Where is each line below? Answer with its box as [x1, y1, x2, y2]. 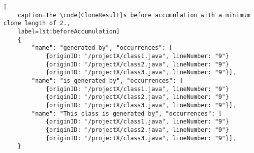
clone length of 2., [3, 20, 71, 27]
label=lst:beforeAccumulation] [17, 28, 120, 35]
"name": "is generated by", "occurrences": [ [32, 77, 184, 84]
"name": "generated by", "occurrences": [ [32, 44, 173, 52]
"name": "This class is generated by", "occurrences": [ [32, 110, 222, 117]
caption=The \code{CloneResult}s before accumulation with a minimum [17, 11, 251, 19]
